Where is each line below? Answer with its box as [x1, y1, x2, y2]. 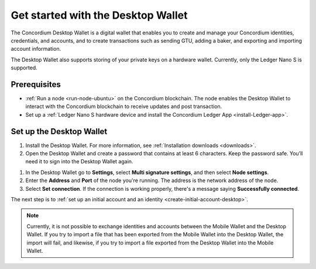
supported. [11, 64, 37, 71]
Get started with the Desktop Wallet [11, 9, 188, 22]
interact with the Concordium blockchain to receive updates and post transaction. [25, 103, 222, 110]
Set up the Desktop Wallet [11, 126, 108, 137]
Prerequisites [11, 79, 61, 89]
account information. [11, 46, 61, 53]
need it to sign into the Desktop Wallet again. [25, 158, 133, 165]
